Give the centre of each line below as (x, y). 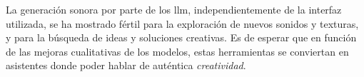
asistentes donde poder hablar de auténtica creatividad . (126, 65)
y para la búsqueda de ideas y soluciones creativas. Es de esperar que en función (181, 37)
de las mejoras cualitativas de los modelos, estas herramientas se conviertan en (177, 51)
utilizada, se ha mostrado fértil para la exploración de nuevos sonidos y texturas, (182, 23)
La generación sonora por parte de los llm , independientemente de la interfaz (174, 9)
